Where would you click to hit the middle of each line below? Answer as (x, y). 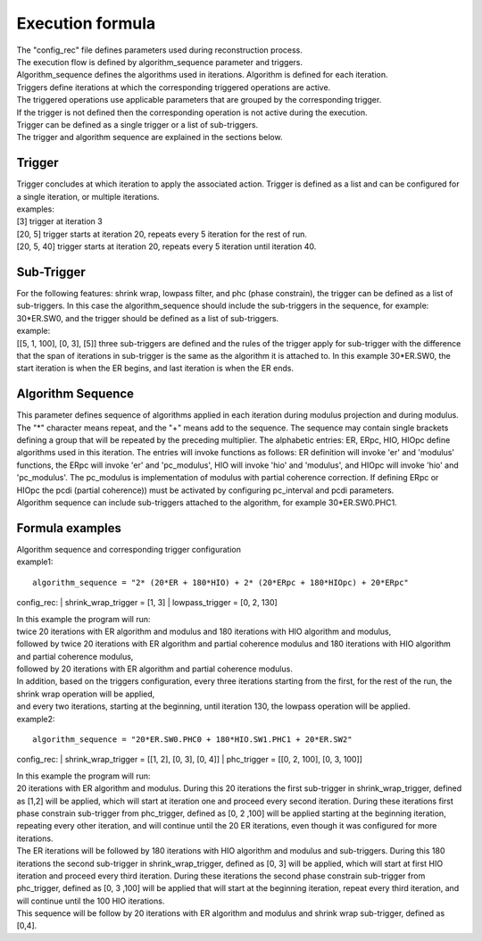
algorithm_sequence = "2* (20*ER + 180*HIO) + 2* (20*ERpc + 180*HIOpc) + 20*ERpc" (221, 582)
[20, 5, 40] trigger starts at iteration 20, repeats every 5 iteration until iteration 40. (166, 246)
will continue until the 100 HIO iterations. (91, 901)
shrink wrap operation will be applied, (86, 694)
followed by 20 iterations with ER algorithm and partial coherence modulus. (155, 669)
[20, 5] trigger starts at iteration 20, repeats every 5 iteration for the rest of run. (162, 234)
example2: (36, 719)
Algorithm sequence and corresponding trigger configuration (129, 549)
